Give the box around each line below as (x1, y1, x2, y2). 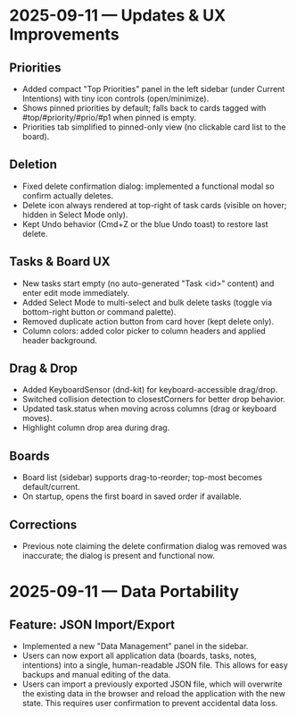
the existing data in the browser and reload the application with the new (21, 688, 285, 699)
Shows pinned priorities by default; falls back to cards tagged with (21, 103, 267, 113)
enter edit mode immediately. (21, 287, 130, 298)
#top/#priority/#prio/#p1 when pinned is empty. (21, 113, 196, 122)
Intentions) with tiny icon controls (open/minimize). (21, 93, 210, 104)
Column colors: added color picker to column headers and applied (21, 325, 266, 336)
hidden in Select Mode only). (21, 209, 128, 220)
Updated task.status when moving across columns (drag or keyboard (21, 403, 277, 414)
